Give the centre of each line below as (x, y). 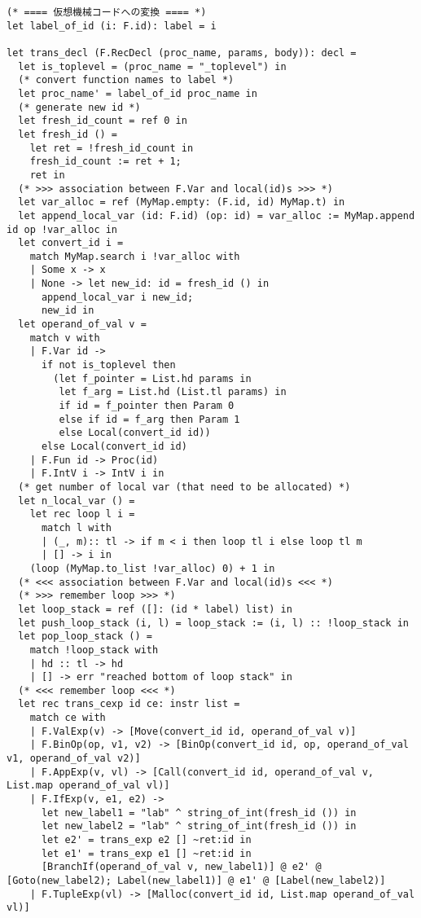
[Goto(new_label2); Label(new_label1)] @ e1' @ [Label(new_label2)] (196, 881)
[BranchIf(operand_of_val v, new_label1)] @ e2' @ (181, 867)
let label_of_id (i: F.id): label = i (112, 26)
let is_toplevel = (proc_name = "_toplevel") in (152, 66)
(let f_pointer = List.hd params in (152, 378)
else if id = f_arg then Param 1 (149, 419)
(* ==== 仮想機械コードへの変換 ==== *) (107, 12)
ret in (47, 175)
